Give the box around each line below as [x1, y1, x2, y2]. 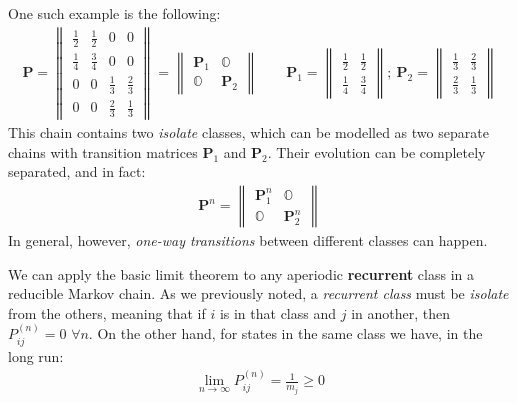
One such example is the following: [8, 3, 221, 23]
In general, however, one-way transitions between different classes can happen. [8, 230, 488, 251]
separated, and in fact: [8, 161, 146, 182]
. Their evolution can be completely [267, 141, 486, 162]
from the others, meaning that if [8, 302, 206, 323]
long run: [8, 345, 64, 366]
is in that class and [219, 302, 337, 323]
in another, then [351, 302, 450, 323]
